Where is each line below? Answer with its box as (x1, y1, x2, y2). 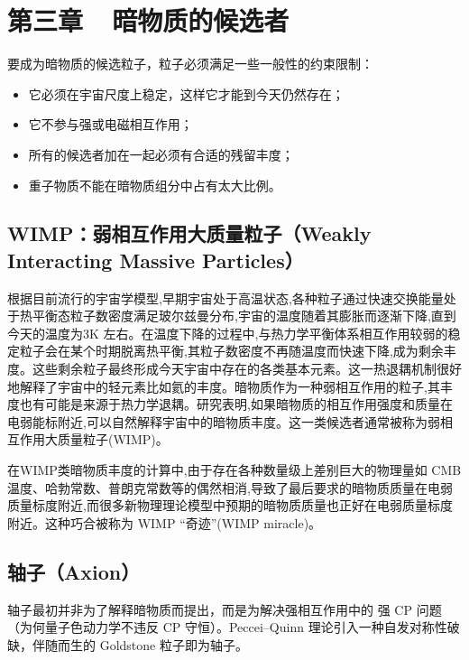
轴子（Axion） (7, 557, 141, 585)
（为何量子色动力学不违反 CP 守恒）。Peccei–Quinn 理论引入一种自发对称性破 (7, 618, 460, 637)
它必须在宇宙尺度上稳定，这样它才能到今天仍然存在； (28, 84, 345, 103)
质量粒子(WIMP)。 (57, 430, 169, 449)
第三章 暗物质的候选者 (7, 2, 290, 39)
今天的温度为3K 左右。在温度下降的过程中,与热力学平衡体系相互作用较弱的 (7, 323, 448, 342)
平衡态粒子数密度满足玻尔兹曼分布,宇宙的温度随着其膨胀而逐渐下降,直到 (32, 306, 456, 325)
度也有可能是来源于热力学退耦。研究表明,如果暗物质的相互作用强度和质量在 (7, 395, 453, 414)
